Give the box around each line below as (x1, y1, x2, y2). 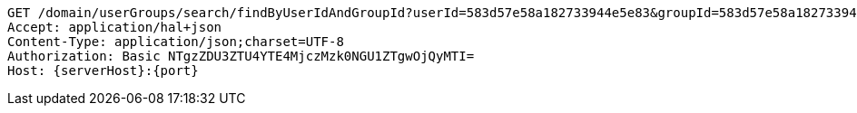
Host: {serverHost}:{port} (7, 63, 199, 78)
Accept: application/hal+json (7, 20, 222, 34)
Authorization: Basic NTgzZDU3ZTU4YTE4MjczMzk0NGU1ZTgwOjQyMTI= (7, 49, 475, 63)
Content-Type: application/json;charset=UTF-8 (7, 34, 344, 49)
